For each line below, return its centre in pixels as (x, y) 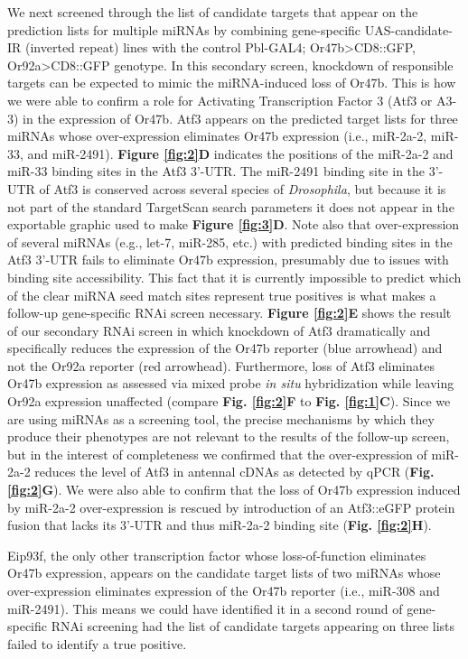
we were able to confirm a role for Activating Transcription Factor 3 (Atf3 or (220, 100)
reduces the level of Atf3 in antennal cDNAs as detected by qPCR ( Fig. (234, 472)
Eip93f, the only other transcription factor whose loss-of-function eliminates (217, 555)
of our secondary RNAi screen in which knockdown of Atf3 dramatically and (219, 330)
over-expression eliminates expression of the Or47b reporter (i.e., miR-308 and (224, 590)
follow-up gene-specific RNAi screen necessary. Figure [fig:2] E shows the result (229, 313)
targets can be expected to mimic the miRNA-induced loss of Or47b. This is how (232, 83)
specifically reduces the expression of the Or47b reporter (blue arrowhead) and (225, 348)
